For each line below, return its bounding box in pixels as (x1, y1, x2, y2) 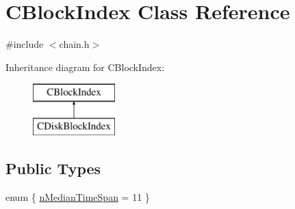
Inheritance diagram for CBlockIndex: (5, 59, 165, 74)
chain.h (59, 37, 90, 51)
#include (5, 37, 44, 51)
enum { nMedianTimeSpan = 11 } (5, 189, 150, 204)
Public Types (5, 157, 101, 178)
